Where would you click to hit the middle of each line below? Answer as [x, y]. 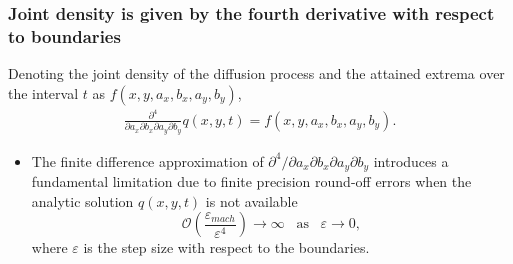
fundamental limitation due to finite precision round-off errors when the [251, 181]
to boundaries [64, 35]
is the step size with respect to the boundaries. [226, 247]
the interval [43, 92]
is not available [251, 200]
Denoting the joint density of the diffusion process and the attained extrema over [256, 73]
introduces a [411, 160]
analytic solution [82, 200]
